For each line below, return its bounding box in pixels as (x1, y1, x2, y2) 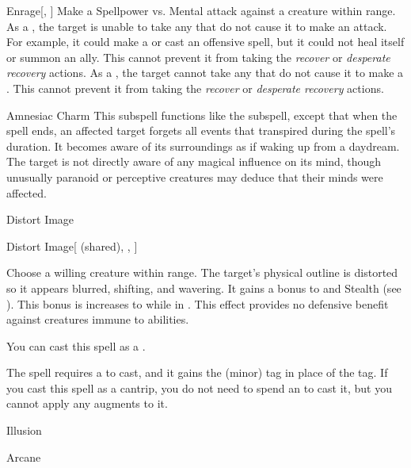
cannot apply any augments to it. (6, 395, 168, 412)
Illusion (6, 422, 42, 439)
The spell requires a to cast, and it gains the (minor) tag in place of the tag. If (6, 364, 388, 381)
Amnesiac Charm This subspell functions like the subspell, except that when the (6, 106, 398, 123)
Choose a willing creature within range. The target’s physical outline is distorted (6, 264, 398, 281)
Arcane (6, 448, 41, 465)
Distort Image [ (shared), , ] (6, 237, 138, 254)
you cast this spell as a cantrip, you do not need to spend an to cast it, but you (6, 379, 392, 396)
